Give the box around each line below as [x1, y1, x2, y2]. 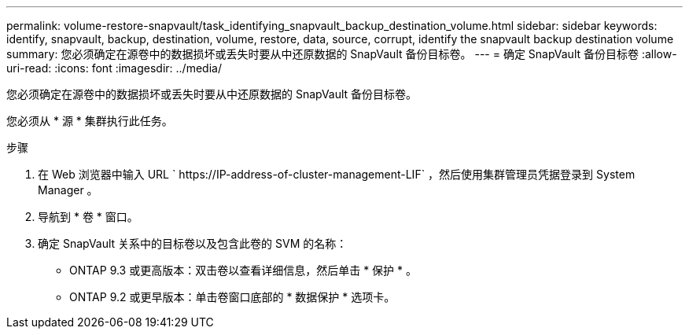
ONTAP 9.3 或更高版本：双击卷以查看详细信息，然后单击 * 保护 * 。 [69, 263, 417, 277]
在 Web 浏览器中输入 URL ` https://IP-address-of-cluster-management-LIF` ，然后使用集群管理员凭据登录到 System [38, 167, 636, 181]
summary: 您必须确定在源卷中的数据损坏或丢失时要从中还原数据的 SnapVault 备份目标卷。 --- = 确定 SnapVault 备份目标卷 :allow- [6, 47, 677, 61]
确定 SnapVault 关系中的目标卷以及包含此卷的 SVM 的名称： [38, 237, 348, 250]
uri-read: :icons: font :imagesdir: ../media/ [6, 61, 222, 75]
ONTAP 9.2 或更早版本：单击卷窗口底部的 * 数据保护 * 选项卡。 [69, 290, 396, 304]
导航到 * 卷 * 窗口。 [38, 210, 138, 223]
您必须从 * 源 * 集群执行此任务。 [6, 114, 173, 127]
